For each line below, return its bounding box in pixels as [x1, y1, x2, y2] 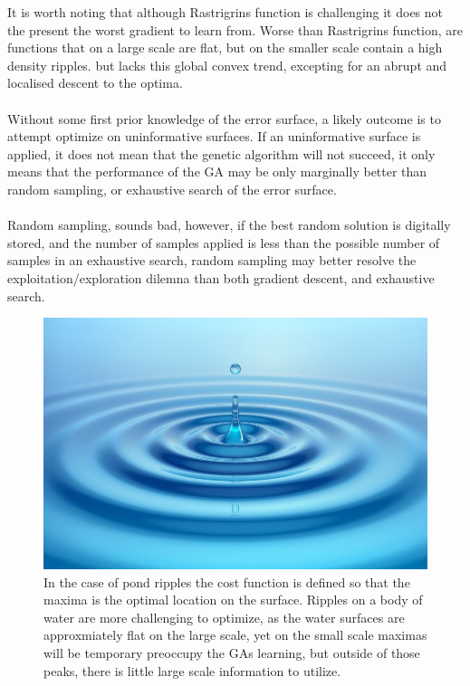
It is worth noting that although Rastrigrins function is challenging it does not [7, 3, 444, 21]
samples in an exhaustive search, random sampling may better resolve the [7, 251, 417, 270]
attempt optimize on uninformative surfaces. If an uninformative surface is [7, 127, 421, 146]
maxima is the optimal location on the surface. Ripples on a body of [43, 590, 423, 609]
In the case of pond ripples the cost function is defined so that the [43, 572, 410, 591]
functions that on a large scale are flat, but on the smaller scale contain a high [7, 38, 443, 57]
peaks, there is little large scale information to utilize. [43, 661, 341, 680]
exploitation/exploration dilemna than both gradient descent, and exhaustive [7, 268, 435, 287]
